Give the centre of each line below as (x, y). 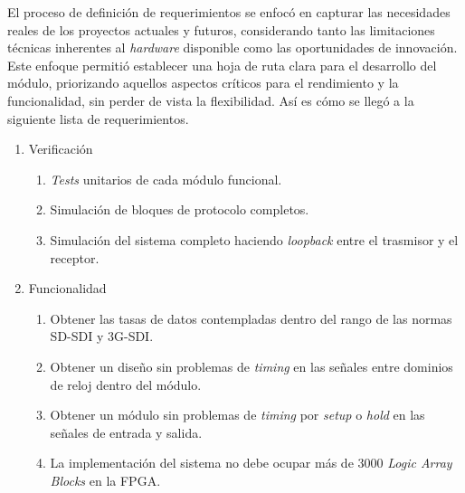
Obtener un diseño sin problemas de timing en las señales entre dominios (251, 366)
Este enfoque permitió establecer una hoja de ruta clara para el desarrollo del (222, 65)
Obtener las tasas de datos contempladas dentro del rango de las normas (251, 318)
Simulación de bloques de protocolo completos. (180, 209)
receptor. (75, 257)
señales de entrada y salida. (126, 432)
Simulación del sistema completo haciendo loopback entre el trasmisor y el (254, 239)
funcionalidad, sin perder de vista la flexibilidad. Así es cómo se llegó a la (211, 100)
